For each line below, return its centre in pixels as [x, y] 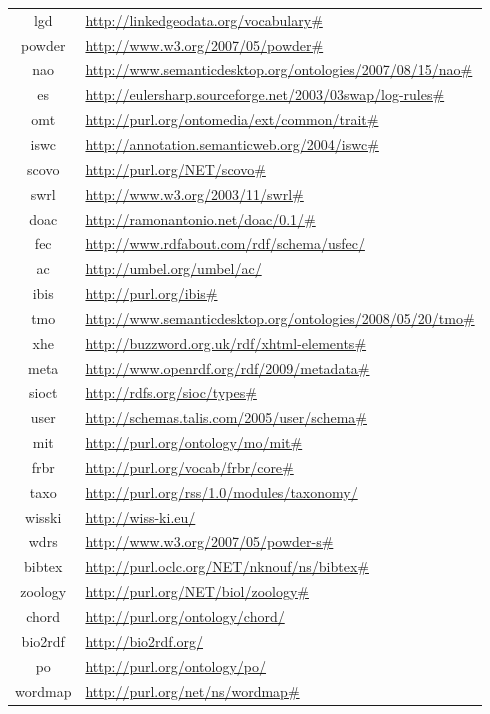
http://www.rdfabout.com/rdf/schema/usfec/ [225, 243]
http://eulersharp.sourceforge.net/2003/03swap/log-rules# [265, 94]
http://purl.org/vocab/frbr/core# [189, 466]
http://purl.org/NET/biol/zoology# [197, 591]
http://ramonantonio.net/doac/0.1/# [200, 218]
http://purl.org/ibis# [151, 293]
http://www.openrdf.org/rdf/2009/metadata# [227, 367]
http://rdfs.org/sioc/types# [171, 392]
